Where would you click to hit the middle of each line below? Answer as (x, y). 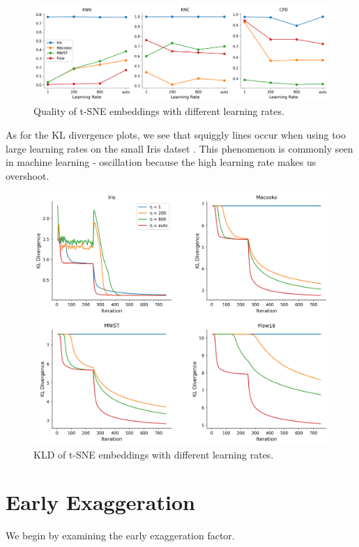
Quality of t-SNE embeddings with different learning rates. (159, 111)
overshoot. (28, 175)
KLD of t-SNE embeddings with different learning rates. (154, 454)
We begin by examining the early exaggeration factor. (120, 536)
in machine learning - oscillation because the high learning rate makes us (161, 162)
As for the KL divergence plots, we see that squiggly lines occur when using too (176, 135)
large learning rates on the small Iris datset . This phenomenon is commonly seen (179, 148)
